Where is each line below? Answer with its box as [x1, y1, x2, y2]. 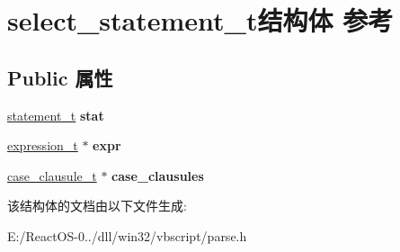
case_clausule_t [7, 166, 97, 184]
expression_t [7, 136, 78, 155]
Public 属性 [7, 63, 113, 91]
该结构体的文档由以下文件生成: [7, 196, 187, 215]
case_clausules [111, 166, 204, 184]
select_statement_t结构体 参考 [7, 2, 394, 39]
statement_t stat [7, 105, 104, 124]
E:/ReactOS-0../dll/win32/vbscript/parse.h [7, 226, 247, 245]
